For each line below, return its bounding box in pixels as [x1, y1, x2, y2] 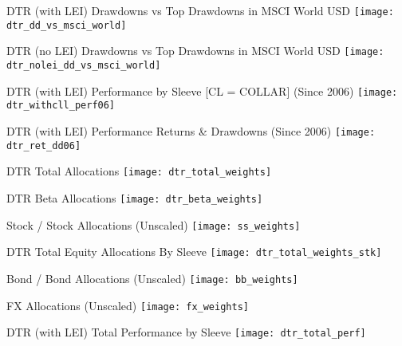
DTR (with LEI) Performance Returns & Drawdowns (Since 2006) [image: [6, 122, 376, 139]
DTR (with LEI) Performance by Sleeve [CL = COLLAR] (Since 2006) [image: [6, 82, 398, 99]
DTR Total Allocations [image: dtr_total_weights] [6, 163, 272, 179]
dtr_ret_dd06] [6, 140, 81, 151]
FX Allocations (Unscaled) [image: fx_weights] [6, 297, 249, 313]
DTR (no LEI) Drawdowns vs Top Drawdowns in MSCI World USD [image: [6, 42, 384, 59]
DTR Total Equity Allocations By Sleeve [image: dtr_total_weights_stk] [6, 243, 382, 260]
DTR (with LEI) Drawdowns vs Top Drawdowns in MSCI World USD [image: [6, 2, 394, 18]
